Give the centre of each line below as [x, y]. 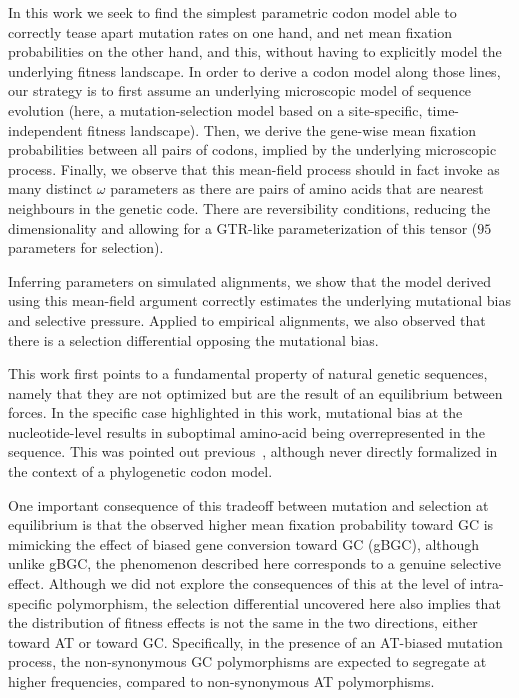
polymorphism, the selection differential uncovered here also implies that [278, 602]
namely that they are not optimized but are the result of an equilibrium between [255, 392]
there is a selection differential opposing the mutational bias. [193, 339]
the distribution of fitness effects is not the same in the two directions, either [243, 622]
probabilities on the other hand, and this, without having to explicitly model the [255, 51]
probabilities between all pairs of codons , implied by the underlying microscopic [252, 149]
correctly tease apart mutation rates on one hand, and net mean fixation [230, 31]
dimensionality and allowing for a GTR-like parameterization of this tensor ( [243, 227]
